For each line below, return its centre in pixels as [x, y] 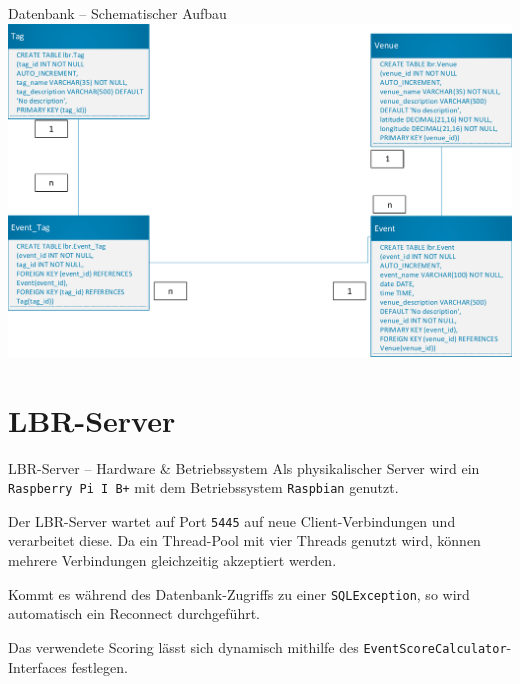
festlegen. [99, 666]
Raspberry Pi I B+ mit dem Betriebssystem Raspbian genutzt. [203, 487]
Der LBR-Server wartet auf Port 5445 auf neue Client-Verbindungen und [232, 520]
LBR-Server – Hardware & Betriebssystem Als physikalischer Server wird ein [244, 467]
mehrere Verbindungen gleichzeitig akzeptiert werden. [172, 560]
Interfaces [37, 666]
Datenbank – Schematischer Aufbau [117, 13]
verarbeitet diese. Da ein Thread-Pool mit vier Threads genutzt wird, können [244, 540]
